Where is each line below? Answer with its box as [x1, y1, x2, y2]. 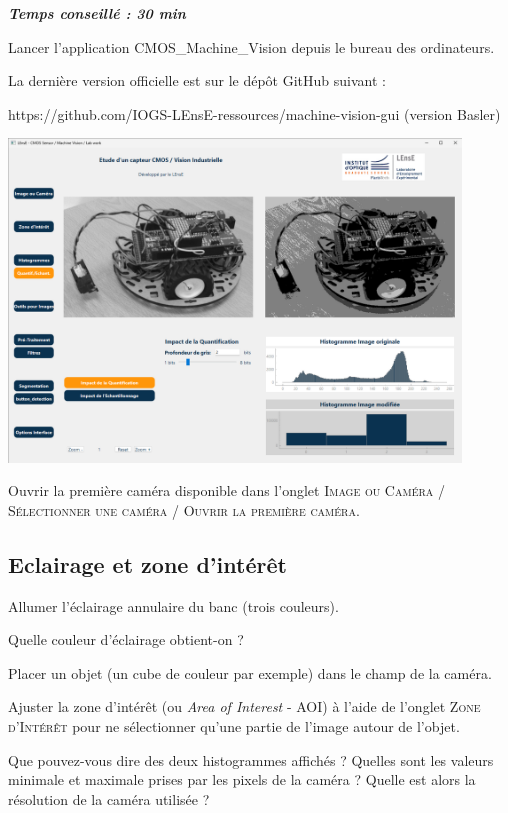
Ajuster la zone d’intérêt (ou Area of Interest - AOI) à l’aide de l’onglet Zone [8, 696, 481, 717]
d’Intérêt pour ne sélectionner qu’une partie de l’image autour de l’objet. [8, 715, 460, 736]
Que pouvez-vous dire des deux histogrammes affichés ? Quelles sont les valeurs [8, 749, 494, 770]
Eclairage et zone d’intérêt [8, 548, 287, 579]
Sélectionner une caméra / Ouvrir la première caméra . [8, 499, 360, 520]
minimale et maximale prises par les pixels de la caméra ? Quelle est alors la [8, 769, 476, 790]
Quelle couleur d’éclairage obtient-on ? [8, 629, 244, 650]
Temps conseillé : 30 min [8, 3, 186, 23]
